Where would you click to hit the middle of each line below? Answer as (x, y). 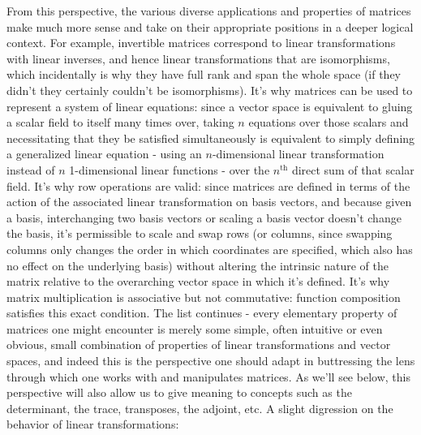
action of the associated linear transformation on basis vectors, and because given (209, 202)
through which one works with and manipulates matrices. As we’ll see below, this (208, 376)
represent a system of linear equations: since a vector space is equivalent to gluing (210, 106)
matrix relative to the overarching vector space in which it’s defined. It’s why (198, 281)
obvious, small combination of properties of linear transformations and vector (199, 345)
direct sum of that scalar (353, 169)
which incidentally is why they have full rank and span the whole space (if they (204, 74)
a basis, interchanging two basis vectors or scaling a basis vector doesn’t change (204, 217)
